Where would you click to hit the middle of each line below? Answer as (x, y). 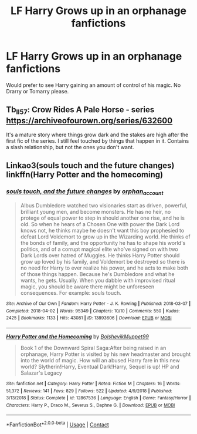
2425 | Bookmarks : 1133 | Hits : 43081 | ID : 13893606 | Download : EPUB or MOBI (89, 318)
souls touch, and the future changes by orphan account (85, 192)
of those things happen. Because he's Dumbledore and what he (97, 274)
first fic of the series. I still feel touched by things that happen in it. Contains (98, 141)
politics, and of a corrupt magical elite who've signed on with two (99, 249)
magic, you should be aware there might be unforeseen (87, 287)
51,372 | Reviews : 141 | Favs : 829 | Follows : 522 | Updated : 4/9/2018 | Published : (89, 391)
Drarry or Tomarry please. (38, 91)
